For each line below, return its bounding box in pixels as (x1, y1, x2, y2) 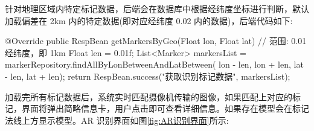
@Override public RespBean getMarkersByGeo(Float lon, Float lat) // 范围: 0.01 (5, 34, 307, 47)
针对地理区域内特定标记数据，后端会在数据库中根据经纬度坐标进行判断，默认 (5, 2, 309, 14)
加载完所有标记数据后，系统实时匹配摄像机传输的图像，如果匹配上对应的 (5, 90, 292, 103)
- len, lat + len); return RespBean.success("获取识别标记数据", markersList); (5, 69, 290, 82)
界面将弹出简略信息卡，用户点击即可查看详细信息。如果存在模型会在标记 (21, 102, 309, 115)
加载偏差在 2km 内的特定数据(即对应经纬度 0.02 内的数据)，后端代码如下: (5, 14, 293, 27)
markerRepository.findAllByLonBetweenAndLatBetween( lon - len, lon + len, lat (5, 58, 304, 71)
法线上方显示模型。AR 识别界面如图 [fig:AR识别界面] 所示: (5, 113, 229, 126)
